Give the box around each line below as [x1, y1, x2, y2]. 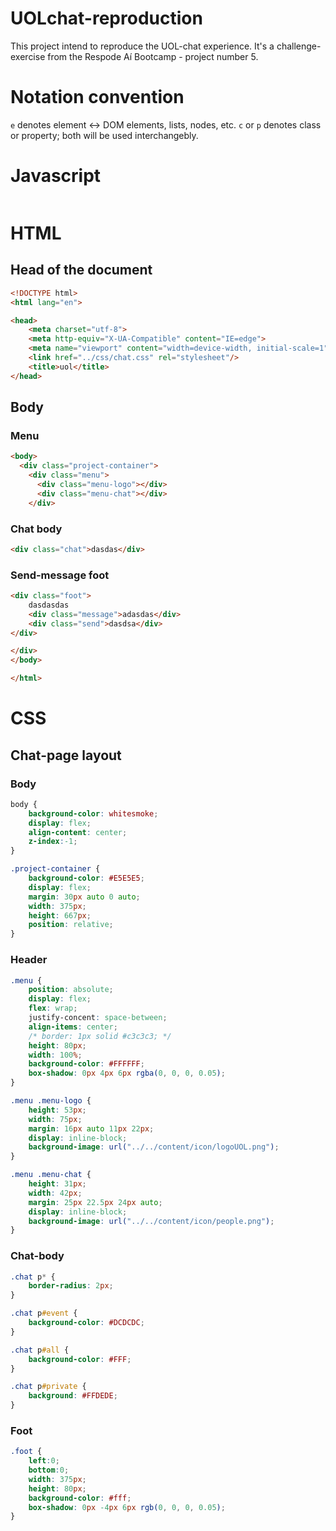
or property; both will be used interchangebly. [10, 129, 199, 141]
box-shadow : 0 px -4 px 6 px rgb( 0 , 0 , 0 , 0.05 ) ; [28, 1502, 226, 1512]
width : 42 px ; [28, 1188, 83, 1198]
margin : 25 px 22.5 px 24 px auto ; [28, 1197, 163, 1207]
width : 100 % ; [28, 1050, 83, 1060]
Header [10, 953, 48, 967]
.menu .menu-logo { [10, 1096, 92, 1106]
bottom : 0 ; [28, 1465, 70, 1476]
